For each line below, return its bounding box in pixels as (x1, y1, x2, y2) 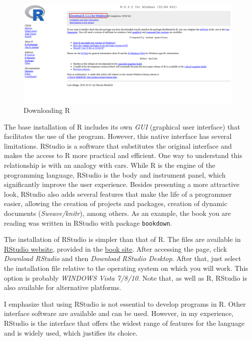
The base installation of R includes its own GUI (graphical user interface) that (4, 121, 240, 131)
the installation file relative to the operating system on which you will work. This (4, 263, 248, 273)
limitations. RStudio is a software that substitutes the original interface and (4, 140, 232, 151)
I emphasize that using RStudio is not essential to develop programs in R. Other (4, 298, 246, 309)
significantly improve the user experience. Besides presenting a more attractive (4, 179, 240, 189)
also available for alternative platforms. (4, 282, 122, 292)
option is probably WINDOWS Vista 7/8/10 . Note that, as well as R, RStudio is (4, 272, 247, 283)
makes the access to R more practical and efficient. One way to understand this (4, 150, 242, 160)
